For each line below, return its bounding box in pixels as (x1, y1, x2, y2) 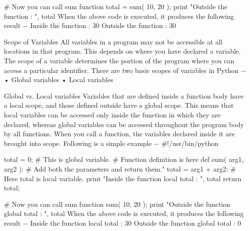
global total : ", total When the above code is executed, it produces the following (4, 208, 244, 218)
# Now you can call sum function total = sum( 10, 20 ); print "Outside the (4, 1, 228, 11)
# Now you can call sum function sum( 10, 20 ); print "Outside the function (4, 199, 231, 209)
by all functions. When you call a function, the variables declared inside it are (4, 129, 235, 139)
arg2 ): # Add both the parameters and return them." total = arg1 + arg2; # (4, 163, 236, 173)
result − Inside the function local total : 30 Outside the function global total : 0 (4, 217, 241, 228)
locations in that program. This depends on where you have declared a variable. (4, 46, 241, 56)
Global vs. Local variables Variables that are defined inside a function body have (4, 90, 244, 101)
